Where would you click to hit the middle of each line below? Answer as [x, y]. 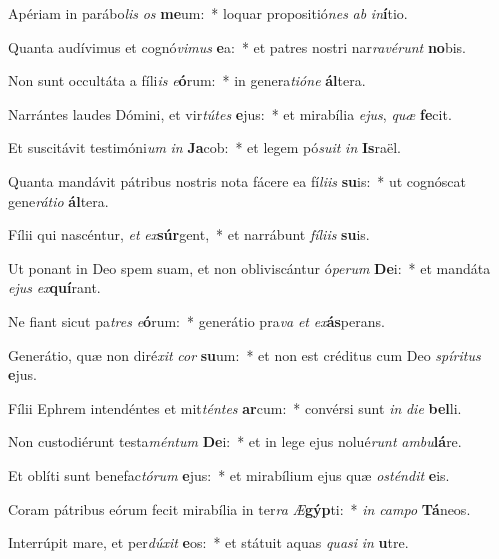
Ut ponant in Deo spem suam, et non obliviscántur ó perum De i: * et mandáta [249, 267]
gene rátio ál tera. [58, 200]
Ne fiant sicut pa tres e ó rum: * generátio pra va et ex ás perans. [196, 320]
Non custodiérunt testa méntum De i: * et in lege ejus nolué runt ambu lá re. [235, 441]
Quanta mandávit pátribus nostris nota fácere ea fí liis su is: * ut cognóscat [237, 180]
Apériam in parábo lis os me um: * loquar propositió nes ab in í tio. [208, 13]
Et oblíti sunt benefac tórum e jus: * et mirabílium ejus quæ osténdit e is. [229, 474]
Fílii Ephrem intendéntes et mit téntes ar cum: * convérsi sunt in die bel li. [235, 407]
